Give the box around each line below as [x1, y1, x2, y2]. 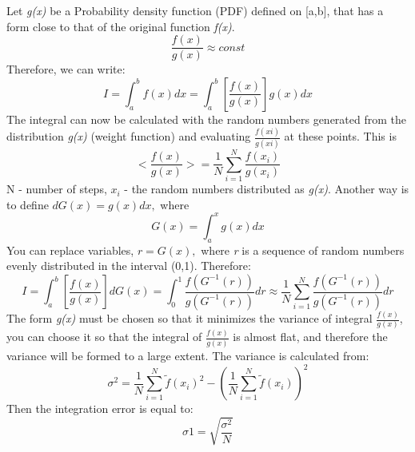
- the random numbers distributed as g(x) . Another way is [124, 180, 409, 197]
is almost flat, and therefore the [233, 328, 388, 345]
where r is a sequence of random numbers [201, 241, 405, 258]
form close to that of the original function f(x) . [6, 18, 235, 34]
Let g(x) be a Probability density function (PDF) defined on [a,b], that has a [6, 2, 384, 18]
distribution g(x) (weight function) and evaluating [6, 128, 251, 145]
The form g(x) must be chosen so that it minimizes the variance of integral [6, 310, 373, 327]
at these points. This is [284, 128, 397, 145]
